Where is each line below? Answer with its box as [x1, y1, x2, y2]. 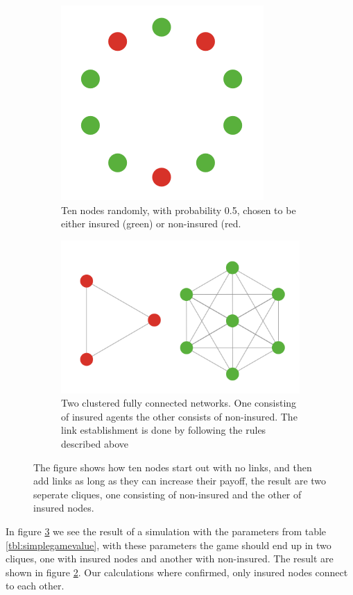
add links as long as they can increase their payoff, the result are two [33, 473, 327, 488]
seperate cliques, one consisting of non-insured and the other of [33, 487, 302, 501]
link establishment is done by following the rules [61, 423, 266, 437]
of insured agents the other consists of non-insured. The [61, 409, 298, 423]
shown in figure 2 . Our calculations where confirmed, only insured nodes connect [6, 564, 348, 579]
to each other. [6, 578, 64, 593]
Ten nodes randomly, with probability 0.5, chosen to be [61, 202, 296, 217]
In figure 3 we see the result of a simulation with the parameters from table [6, 524, 327, 539]
